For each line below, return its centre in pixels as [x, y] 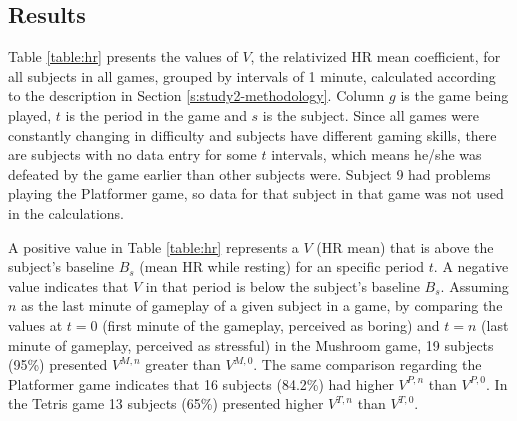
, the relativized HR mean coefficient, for [375, 56]
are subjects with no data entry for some [132, 154]
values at [35, 324]
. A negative [471, 266]
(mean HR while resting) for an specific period [282, 266]
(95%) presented [58, 364]
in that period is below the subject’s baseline [282, 285]
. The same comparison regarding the [367, 364]
